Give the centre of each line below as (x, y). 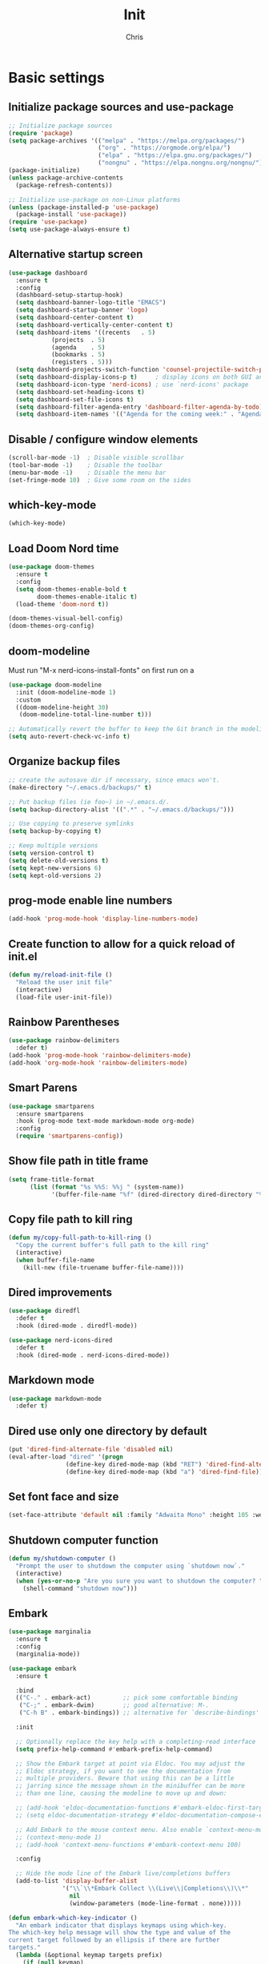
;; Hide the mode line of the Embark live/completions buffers (123, 1873)
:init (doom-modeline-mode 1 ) (66, 692)
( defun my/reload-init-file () (60, 975)
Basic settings (57, 77)
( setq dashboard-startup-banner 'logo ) (82, 310)
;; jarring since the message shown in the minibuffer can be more (130, 1786)
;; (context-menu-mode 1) (59, 1837)
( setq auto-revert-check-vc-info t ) (69, 737)
